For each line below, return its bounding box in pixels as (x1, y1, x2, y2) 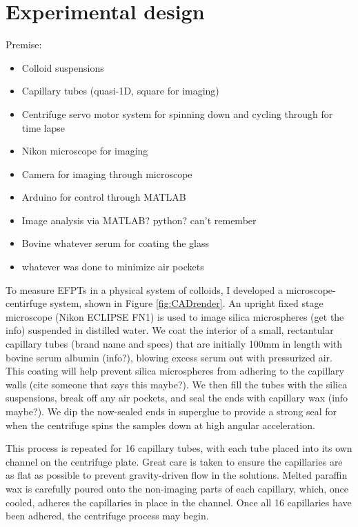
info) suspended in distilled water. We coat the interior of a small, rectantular (6, 323, 334, 337)
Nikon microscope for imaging (21, 143, 148, 158)
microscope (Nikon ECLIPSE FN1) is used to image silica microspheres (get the (6, 309, 344, 324)
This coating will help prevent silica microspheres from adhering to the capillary (6, 364, 344, 378)
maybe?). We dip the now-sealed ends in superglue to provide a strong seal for (6, 404, 337, 418)
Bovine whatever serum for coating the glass (21, 236, 209, 250)
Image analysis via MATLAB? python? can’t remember (21, 212, 257, 227)
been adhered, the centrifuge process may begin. (6, 508, 209, 523)
